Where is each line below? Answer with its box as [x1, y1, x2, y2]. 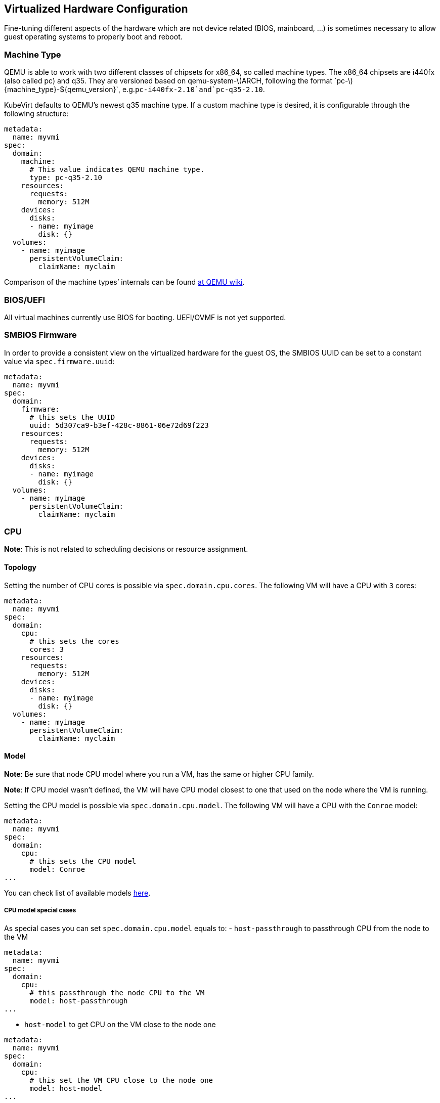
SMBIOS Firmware [4, 330, 77, 340]
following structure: [4, 109, 69, 118]
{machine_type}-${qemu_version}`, [4, 85, 121, 94]
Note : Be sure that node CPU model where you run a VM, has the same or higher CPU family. [4, 769, 314, 778]
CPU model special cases [4, 907, 76, 914]
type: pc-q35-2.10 [29, 173, 102, 182]
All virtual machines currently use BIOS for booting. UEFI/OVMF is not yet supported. [4, 313, 286, 322]
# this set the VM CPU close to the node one [29, 1076, 213, 1084]
